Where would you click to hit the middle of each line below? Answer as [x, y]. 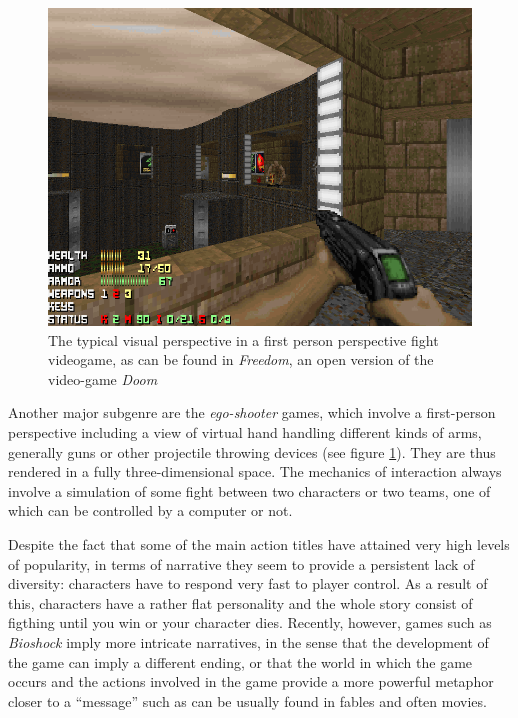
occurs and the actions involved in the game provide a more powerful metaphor [251, 681]
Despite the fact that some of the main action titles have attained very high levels [259, 543]
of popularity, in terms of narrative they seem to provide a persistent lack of [241, 563]
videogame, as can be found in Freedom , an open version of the [241, 359]
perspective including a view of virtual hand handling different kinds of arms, [245, 431]
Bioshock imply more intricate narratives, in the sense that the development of [248, 641]
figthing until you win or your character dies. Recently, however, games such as [250, 622]
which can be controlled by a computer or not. [150, 510]
